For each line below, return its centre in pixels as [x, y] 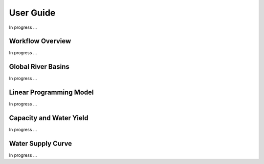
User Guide [32, 13]
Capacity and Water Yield [49, 118]
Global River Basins [39, 67]
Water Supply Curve [41, 143]
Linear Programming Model [51, 92]
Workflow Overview [40, 41]
